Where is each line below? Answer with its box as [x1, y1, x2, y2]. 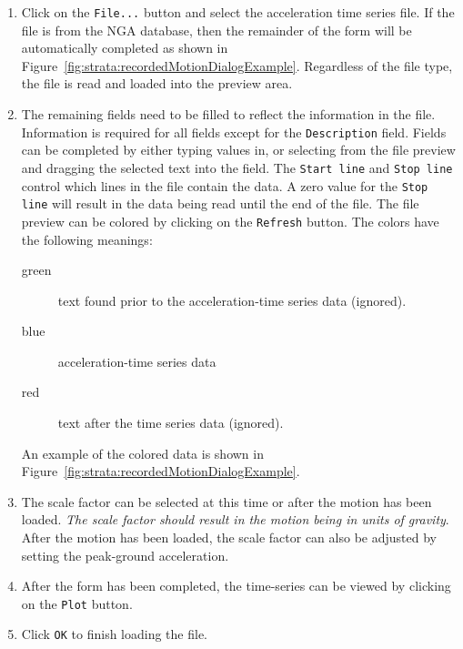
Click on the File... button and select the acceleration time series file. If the [21, 3, 455, 21]
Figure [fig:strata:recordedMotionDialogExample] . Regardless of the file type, [21, 56, 453, 75]
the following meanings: [21, 229, 153, 248]
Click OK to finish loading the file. [21, 624, 208, 644]
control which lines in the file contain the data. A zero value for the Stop [21, 176, 428, 195]
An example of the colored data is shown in [21, 443, 264, 462]
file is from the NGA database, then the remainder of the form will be [21, 20, 412, 39]
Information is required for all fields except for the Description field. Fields [21, 122, 447, 141]
